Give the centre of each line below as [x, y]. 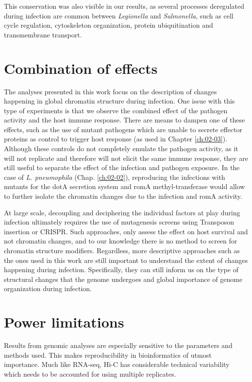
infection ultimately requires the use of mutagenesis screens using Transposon [119, 222]
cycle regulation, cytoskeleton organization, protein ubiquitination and [109, 25]
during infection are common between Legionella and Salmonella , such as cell [119, 15]
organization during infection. [48, 288]
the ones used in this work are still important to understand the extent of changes [126, 260]
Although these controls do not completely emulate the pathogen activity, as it [121, 148]
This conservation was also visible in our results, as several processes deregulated [124, 6]
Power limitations [64, 322]
